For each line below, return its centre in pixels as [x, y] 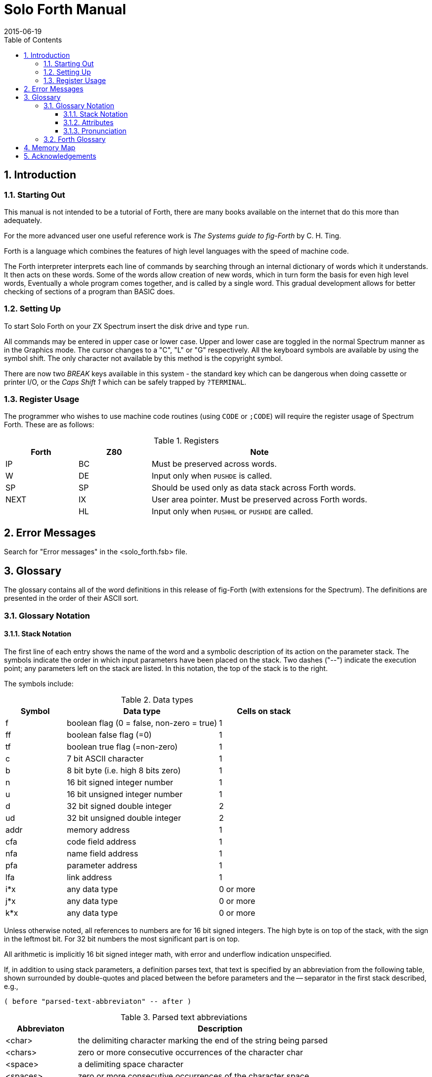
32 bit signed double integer [119, 806]
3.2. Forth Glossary [75, 139]
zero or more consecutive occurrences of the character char [191, 1052]
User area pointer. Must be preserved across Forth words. [259, 500]
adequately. [23, 220]
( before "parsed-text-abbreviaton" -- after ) [98, 1001]
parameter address [102, 865]
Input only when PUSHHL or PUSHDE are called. [232, 512]
